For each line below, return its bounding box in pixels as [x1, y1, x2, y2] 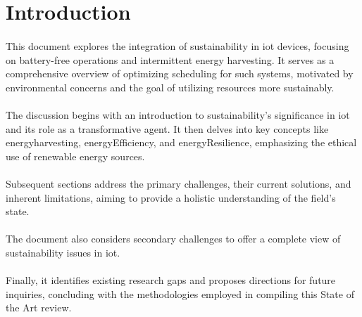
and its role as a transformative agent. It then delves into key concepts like [6, 121, 329, 136]
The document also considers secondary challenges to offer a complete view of [6, 231, 341, 246]
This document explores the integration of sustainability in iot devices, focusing [6, 38, 349, 53]
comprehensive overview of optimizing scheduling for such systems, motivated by [6, 66, 354, 81]
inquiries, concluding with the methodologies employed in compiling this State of [6, 286, 354, 301]
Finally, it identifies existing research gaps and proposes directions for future [6, 273, 336, 287]
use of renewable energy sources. [6, 148, 145, 163]
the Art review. [6, 300, 72, 315]
